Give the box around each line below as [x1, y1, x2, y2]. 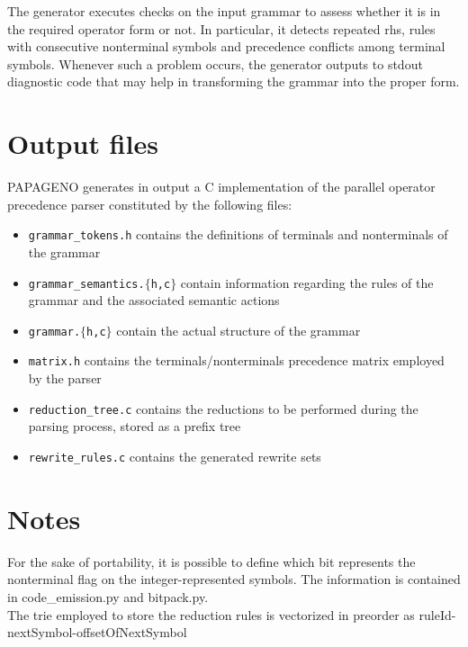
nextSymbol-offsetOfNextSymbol [7, 623, 187, 642]
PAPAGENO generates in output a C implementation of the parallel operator [7, 177, 436, 196]
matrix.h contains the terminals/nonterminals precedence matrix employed [28, 351, 445, 370]
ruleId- [418, 605, 456, 624]
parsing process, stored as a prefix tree [28, 417, 241, 436]
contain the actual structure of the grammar [116, 320, 361, 339]
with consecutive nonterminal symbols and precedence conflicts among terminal [7, 37, 445, 56]
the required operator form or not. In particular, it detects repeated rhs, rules [7, 19, 436, 38]
